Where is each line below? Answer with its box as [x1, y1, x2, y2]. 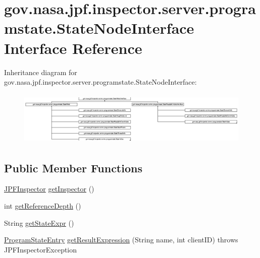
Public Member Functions [4, 160, 142, 175]
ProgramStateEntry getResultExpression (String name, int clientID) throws [4, 234, 238, 245]
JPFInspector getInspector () [4, 183, 94, 194]
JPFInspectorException [4, 244, 77, 254]
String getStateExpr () [4, 217, 74, 228]
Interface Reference [4, 37, 142, 58]
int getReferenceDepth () [4, 201, 81, 211]
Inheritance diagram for [4, 67, 77, 77]
